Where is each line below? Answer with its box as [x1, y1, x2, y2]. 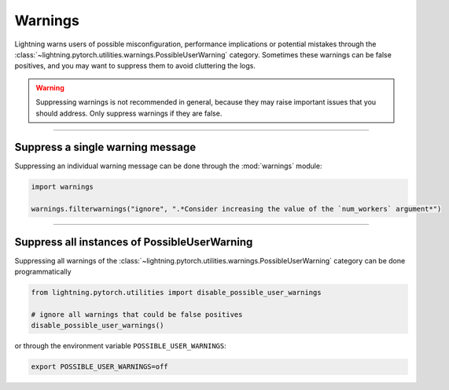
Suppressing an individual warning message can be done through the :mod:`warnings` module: [14, 161, 322, 171]
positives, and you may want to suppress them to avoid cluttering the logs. [14, 61, 256, 71]
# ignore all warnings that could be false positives [31, 310, 243, 318]
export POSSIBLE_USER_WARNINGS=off [31, 362, 168, 371]
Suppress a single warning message [14, 141, 197, 154]
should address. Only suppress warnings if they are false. [35, 109, 223, 118]
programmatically [14, 267, 72, 277]
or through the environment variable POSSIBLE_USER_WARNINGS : [14, 341, 227, 351]
